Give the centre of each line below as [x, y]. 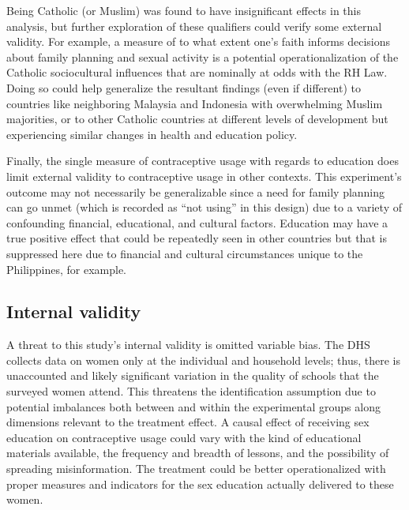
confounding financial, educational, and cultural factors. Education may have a [197, 222]
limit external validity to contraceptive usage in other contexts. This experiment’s [204, 176]
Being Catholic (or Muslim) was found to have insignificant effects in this [184, 10]
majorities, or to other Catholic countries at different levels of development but [197, 119]
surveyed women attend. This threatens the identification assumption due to [191, 391]
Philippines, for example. [67, 269]
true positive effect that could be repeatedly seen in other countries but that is [197, 238]
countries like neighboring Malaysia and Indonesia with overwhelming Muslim [195, 103]
